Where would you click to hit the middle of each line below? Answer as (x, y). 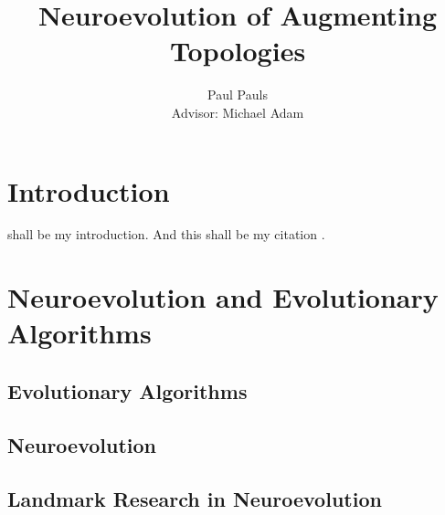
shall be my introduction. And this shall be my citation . (166, 234)
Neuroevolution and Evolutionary (223, 297)
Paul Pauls (238, 95)
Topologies (238, 51)
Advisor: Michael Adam (238, 112)
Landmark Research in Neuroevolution (195, 498)
